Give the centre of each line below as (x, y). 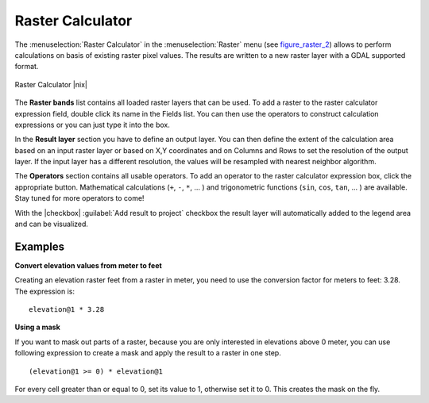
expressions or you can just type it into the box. (93, 125)
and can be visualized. (52, 224)
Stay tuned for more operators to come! (79, 198)
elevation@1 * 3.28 (67, 310)
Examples (40, 246)
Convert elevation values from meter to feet (88, 265)
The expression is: (45, 291)
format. (27, 67)
